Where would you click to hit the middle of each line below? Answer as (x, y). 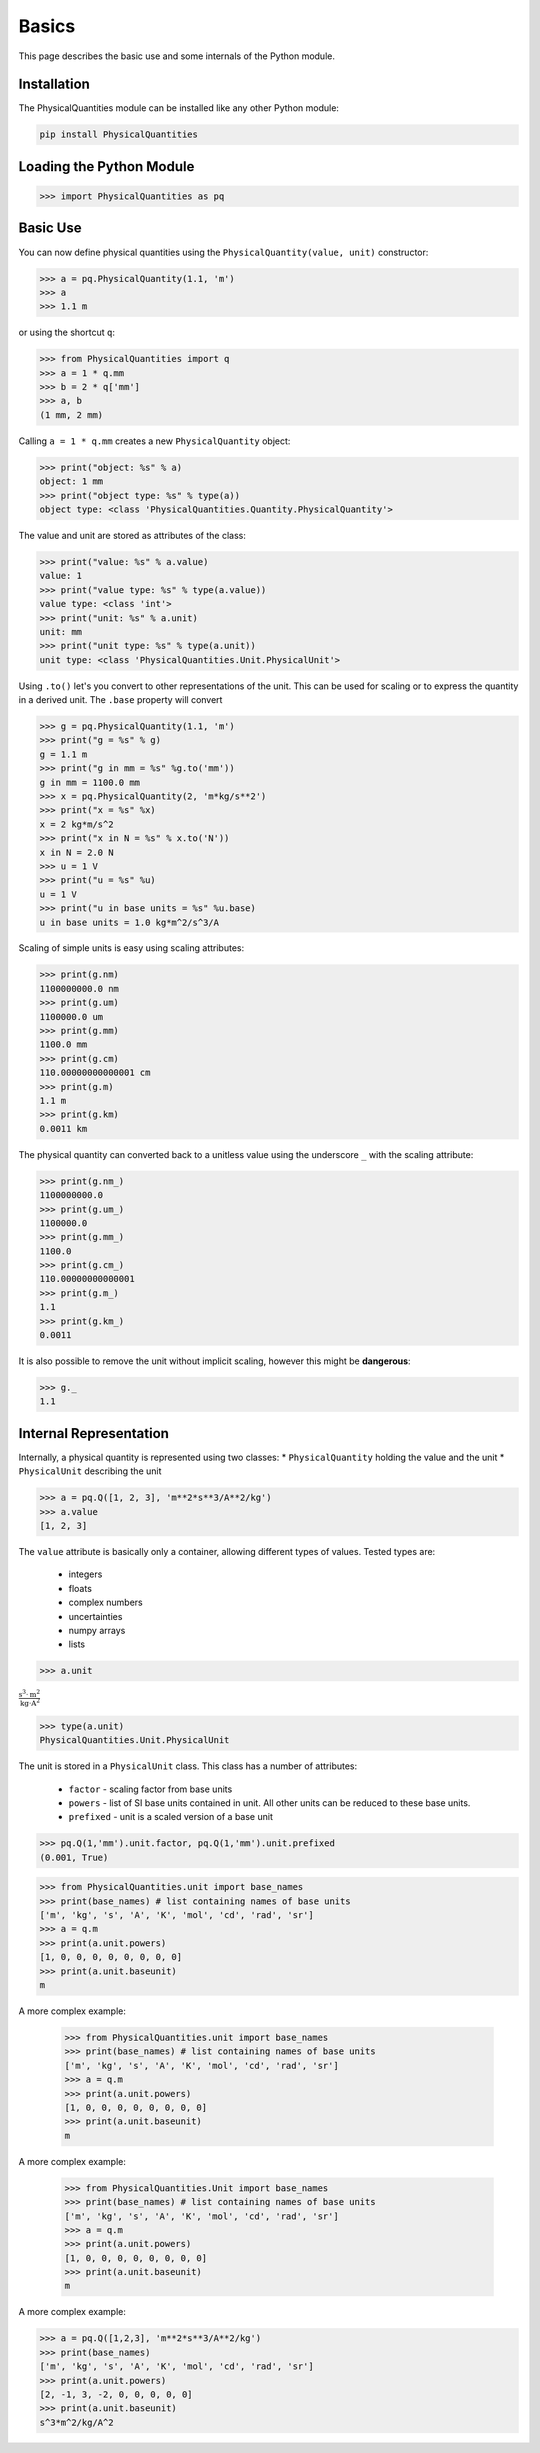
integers (85, 1574)
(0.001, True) (74, 1857)
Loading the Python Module (106, 166)
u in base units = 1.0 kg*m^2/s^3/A (129, 922)
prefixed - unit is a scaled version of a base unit (171, 1817)
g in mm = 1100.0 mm (89, 782)
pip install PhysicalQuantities (119, 134)
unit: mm (61, 631)
